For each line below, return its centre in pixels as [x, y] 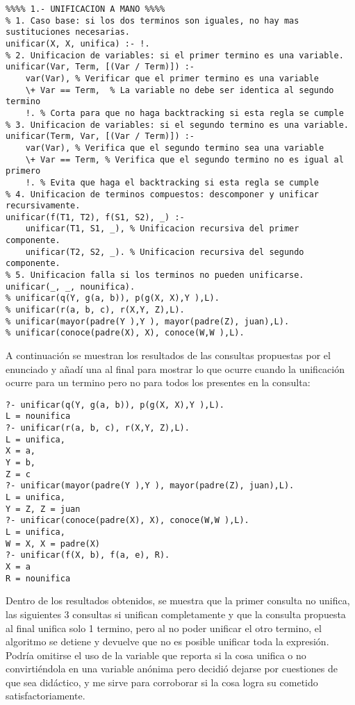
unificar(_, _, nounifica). [71, 287]
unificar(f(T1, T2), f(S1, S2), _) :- [95, 217]
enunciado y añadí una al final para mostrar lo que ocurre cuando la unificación [175, 368]
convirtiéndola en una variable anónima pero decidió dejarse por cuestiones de [172, 669]
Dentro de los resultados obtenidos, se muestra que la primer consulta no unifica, [178, 600]
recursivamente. [43, 206]
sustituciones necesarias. [68, 32]
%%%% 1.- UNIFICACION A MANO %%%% [85, 9]
